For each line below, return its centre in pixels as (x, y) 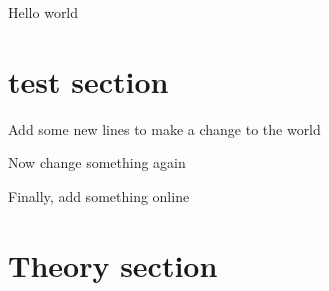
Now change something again (97, 162)
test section (88, 80)
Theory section (113, 264)
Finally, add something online (99, 195)
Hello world (43, 12)
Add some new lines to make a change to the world (164, 128)
